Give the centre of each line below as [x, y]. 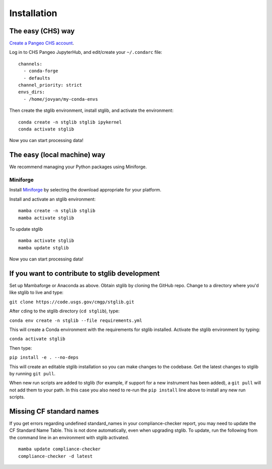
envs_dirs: [32, 92]
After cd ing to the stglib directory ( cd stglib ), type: [64, 311]
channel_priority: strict [50, 85]
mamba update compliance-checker [59, 449]
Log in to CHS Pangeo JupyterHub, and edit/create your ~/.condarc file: [86, 52]
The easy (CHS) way [42, 31]
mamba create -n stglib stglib [57, 211]
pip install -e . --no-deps [44, 357]
